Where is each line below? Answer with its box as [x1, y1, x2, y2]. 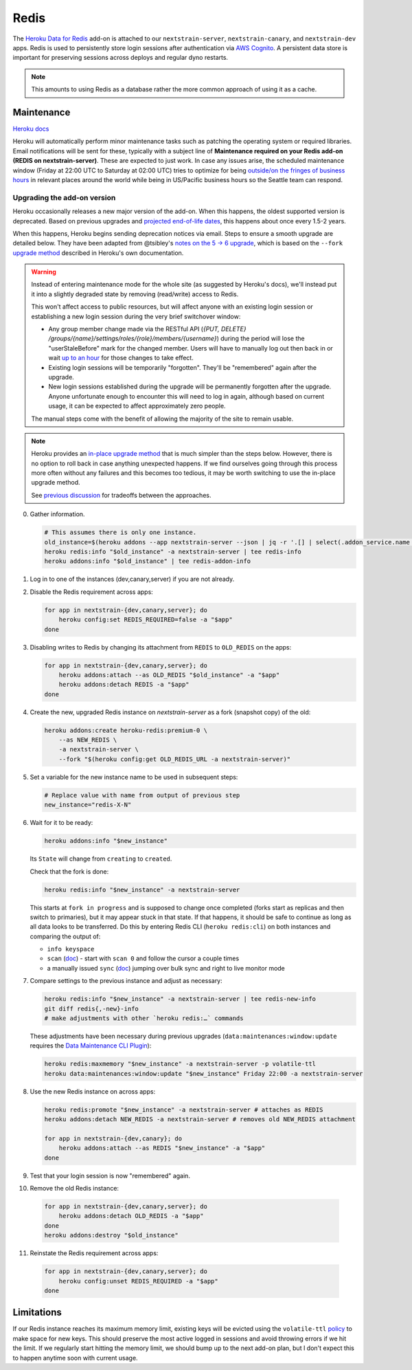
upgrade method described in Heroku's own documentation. [12, 248, 184, 257]
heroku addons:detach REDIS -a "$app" [58, 681, 190, 689]
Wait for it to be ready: [30, 819, 93, 827]
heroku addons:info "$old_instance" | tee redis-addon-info [44, 557, 251, 565]
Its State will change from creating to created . [30, 854, 172, 863]
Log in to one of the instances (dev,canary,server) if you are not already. [30, 575, 235, 584]
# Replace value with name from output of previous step [44, 791, 240, 799]
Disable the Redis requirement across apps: [30, 588, 154, 596]
